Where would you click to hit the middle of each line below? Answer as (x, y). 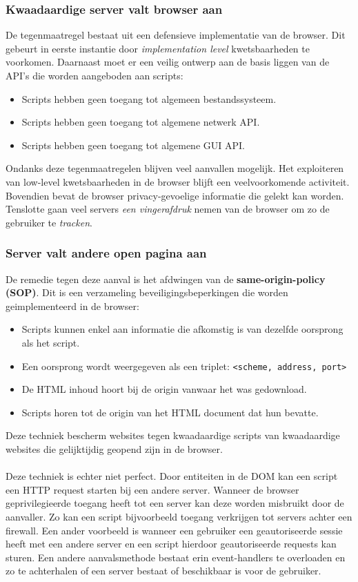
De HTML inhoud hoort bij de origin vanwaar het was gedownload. (164, 389)
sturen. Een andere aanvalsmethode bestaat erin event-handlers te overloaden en (176, 557)
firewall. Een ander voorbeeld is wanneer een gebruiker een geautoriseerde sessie (174, 530)
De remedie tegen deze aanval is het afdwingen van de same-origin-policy (166, 279)
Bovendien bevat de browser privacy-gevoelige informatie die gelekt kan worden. (175, 195)
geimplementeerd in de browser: (72, 305)
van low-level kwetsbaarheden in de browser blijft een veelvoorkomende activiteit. (178, 181)
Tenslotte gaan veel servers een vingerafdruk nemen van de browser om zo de (168, 209)
